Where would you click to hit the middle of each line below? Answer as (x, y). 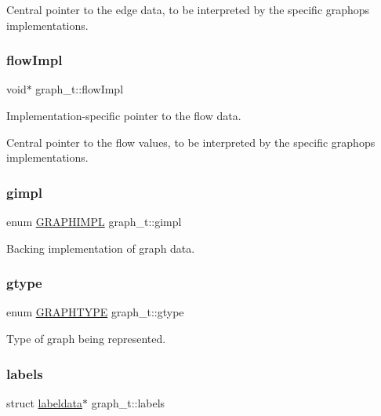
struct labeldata (44, 402)
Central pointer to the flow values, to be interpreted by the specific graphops (191, 142)
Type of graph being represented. (86, 338)
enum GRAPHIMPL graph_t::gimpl (94, 221)
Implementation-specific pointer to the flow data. (124, 115)
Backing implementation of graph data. (101, 248)
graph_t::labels (128, 402)
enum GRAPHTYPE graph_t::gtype (95, 312)
